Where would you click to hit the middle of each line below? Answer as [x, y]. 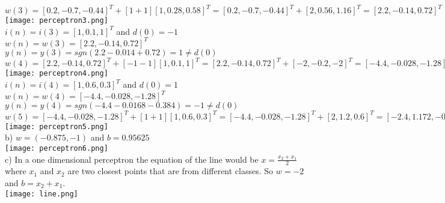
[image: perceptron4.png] [57, 74]
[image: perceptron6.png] [57, 148]
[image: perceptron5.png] [57, 126]
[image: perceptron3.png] [57, 21]
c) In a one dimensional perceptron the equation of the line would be [132, 159]
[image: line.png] [41, 194]
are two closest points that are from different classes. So [170, 171]
